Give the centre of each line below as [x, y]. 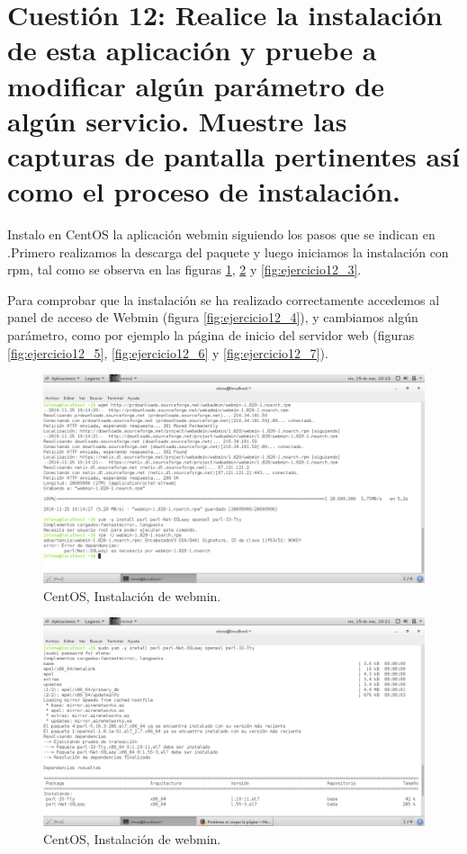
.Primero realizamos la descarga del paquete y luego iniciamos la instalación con [228, 252]
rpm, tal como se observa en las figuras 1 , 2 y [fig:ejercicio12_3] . [184, 270]
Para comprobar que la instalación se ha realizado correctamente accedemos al [224, 299]
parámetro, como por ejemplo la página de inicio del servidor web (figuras [211, 335]
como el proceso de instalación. [204, 191]
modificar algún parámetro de [196, 85]
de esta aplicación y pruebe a [192, 50]
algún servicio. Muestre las [177, 120]
